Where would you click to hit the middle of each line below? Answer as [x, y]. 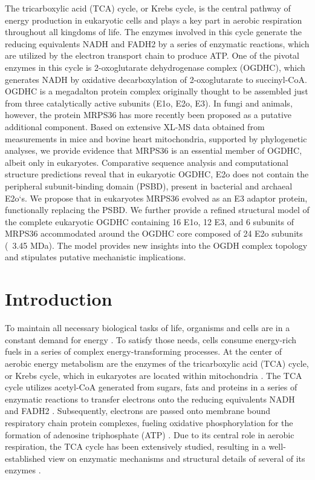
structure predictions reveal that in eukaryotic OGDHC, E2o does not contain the [157, 174]
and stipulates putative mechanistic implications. [96, 257]
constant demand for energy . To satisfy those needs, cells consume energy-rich [151, 339]
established [25, 458]
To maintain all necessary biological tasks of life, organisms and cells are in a [148, 328]
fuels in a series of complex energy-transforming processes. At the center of [144, 351]
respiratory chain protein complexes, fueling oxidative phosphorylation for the [149, 422]
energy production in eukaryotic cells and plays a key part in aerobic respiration [154, 20]
